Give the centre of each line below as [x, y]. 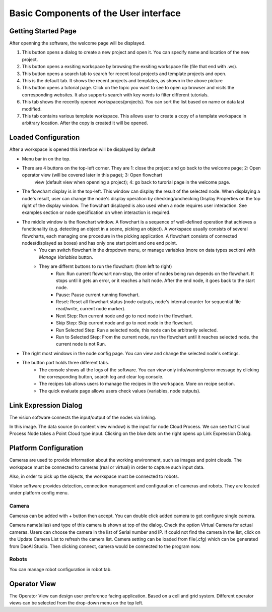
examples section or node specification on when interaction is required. [96, 212]
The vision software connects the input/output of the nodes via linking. [83, 417]
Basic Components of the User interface [95, 13]
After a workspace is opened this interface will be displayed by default [82, 149]
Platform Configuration [46, 448]
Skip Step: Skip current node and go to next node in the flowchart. [125, 323]
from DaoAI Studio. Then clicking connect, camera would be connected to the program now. [105, 546]
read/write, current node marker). [91, 309]
